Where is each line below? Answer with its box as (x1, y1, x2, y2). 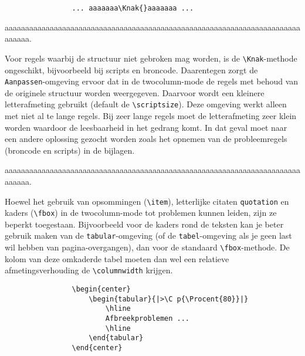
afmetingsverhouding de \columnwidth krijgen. (5, 264, 173, 276)
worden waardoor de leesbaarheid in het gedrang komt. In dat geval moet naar (5, 121, 287, 133)
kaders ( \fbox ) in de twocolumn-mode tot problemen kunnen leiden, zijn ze (5, 206, 277, 219)
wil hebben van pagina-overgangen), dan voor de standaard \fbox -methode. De (5, 241, 290, 253)
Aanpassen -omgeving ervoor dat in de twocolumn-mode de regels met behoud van (5, 75, 299, 87)
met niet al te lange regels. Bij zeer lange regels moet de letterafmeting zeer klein (5, 110, 297, 121)
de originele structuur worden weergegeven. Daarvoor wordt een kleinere (5, 86, 265, 99)
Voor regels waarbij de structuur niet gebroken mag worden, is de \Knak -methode (5, 52, 297, 64)
